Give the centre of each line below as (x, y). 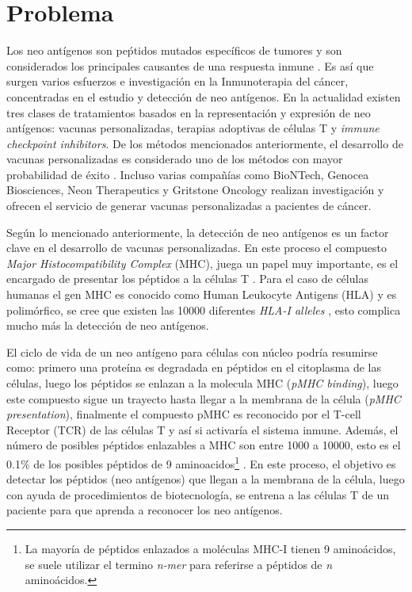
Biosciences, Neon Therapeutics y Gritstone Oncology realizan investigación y (195, 190)
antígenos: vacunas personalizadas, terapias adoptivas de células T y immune (193, 128)
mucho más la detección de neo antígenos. (108, 325)
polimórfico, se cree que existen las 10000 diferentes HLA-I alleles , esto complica (204, 309)
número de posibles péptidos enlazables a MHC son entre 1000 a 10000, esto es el (204, 445)
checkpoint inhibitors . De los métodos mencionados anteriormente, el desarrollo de (205, 143)
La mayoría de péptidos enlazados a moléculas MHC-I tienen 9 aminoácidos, (210, 548)
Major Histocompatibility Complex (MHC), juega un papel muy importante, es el (202, 263)
